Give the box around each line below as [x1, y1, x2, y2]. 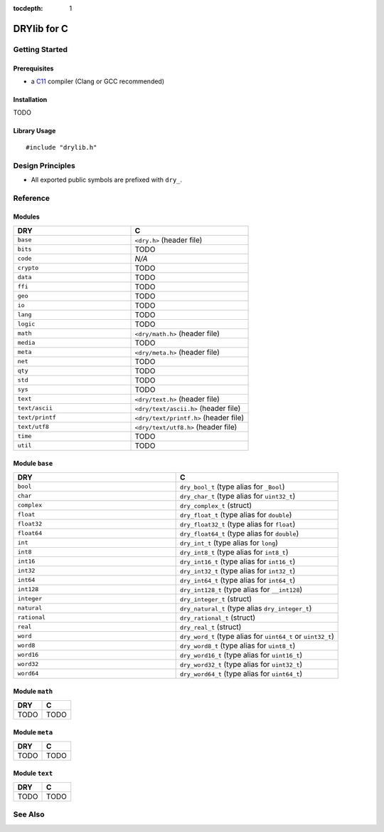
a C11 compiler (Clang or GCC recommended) [31, 77, 165, 85]
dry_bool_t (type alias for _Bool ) [179, 482, 285, 492]
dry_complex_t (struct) [179, 500, 252, 510]
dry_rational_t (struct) [179, 613, 256, 623]
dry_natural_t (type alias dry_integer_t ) [179, 603, 312, 613]
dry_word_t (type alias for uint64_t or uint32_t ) [179, 631, 334, 641]
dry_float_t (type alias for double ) [179, 509, 292, 519]
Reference [13, 193, 50, 203]
